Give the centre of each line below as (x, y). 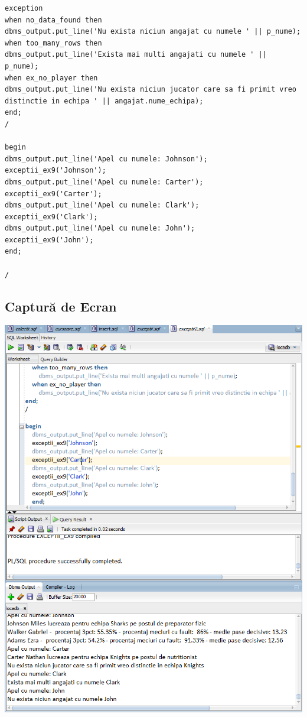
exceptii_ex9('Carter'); (53, 194)
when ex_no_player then (51, 78)
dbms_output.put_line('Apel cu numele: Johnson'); (106, 159)
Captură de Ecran (61, 306)
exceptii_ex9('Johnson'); (55, 171)
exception (24, 8)
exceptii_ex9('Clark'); (51, 217)
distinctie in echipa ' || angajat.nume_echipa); (104, 101)
